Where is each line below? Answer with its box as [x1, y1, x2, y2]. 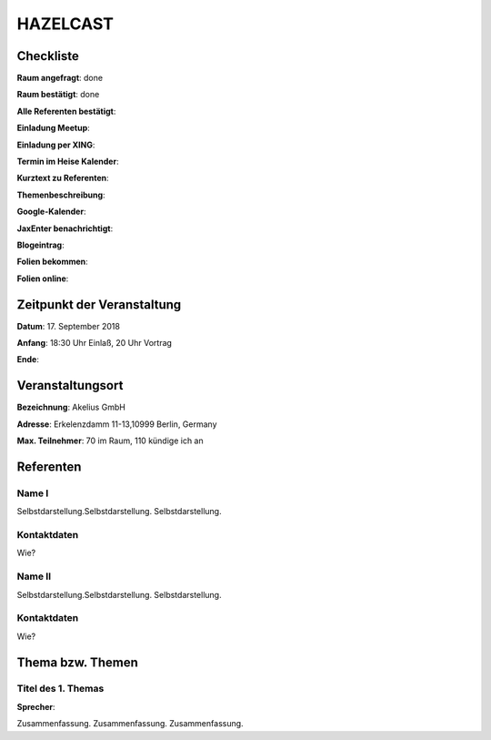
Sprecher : [16, 701, 55, 712]
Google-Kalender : [16, 206, 86, 218]
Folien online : [16, 273, 69, 284]
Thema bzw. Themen [16, 654, 138, 670]
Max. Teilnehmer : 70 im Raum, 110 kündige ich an [16, 435, 204, 446]
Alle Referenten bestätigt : [16, 106, 116, 117]
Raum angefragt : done [16, 73, 104, 84]
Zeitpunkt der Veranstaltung [16, 297, 182, 312]
